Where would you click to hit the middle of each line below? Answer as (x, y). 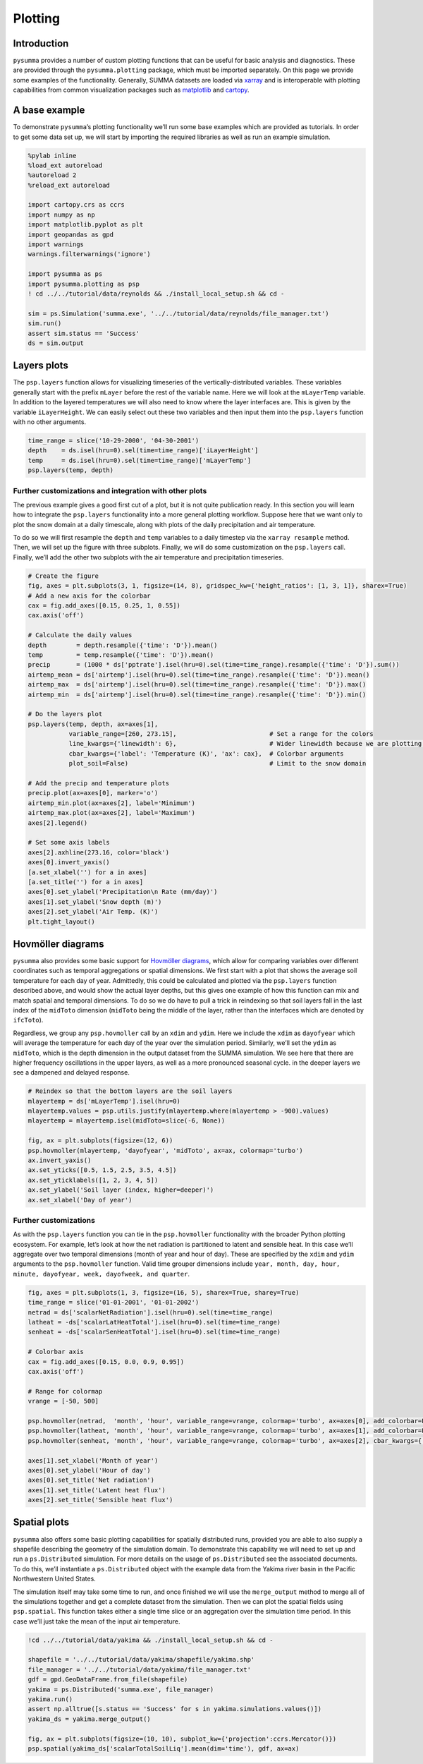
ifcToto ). (28, 1020)
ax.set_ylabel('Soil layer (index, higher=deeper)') (121, 1190)
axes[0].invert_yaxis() (69, 862)
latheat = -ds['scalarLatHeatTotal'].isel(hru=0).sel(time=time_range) (154, 1322)
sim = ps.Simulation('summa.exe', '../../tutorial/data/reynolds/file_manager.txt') (178, 313)
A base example (49, 110)
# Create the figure (63, 576)
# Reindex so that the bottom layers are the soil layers (130, 1091)
